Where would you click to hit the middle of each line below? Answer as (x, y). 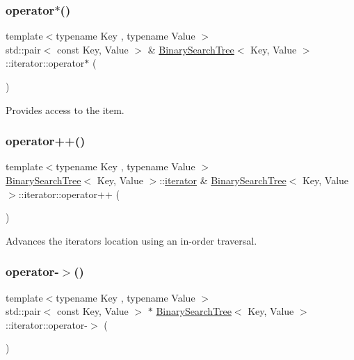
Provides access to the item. (65, 109)
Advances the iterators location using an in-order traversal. (131, 240)
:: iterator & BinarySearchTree (223, 180)
